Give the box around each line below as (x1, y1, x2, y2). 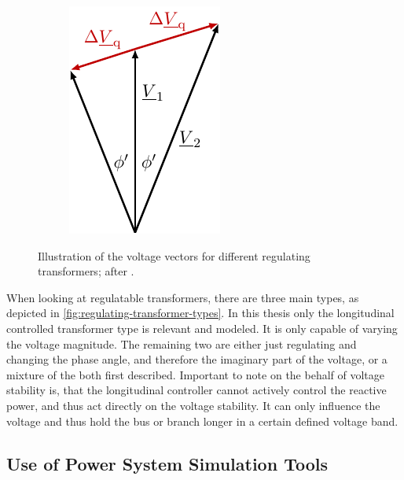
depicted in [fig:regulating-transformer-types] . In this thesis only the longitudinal (6, 305, 395, 321)
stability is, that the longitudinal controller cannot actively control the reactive (6, 382, 387, 398)
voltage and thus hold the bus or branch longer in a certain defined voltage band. (6, 412, 398, 429)
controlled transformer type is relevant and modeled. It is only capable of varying (6, 319, 398, 336)
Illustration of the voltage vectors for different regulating (38, 247, 310, 264)
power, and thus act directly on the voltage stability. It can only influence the (6, 397, 380, 413)
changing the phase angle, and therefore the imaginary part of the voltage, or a (6, 351, 387, 367)
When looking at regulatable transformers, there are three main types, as (6, 289, 359, 305)
